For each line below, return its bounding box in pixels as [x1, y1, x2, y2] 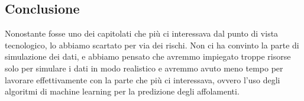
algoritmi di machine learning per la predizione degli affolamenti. [5, 85, 240, 97]
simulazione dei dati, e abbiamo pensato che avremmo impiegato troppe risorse [5, 50, 291, 63]
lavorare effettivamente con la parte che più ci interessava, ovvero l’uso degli [5, 73, 280, 86]
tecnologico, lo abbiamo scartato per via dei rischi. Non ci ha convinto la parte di [5, 38, 299, 51]
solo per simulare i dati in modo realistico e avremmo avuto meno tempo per [5, 61, 283, 74]
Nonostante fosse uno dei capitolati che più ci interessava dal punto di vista [5, 27, 279, 40]
